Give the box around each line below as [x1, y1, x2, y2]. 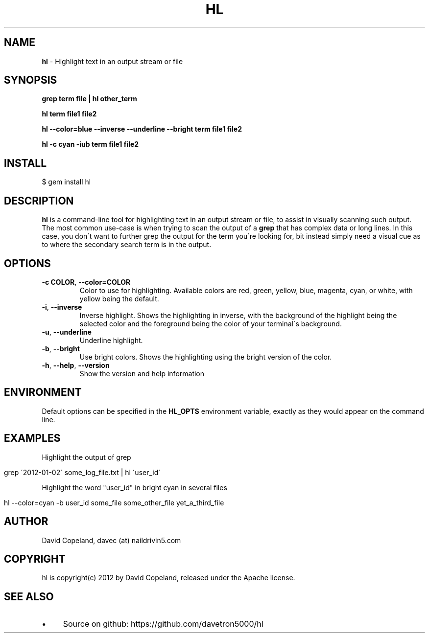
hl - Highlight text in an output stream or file [42, 57, 183, 66]
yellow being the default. [79, 294, 159, 303]
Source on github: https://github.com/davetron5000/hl [63, 619, 263, 629]
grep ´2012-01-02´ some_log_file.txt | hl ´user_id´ [4, 468, 161, 477]
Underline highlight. [79, 336, 143, 344]
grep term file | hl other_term [42, 94, 137, 103]
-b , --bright [42, 344, 80, 353]
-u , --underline [42, 327, 92, 336]
